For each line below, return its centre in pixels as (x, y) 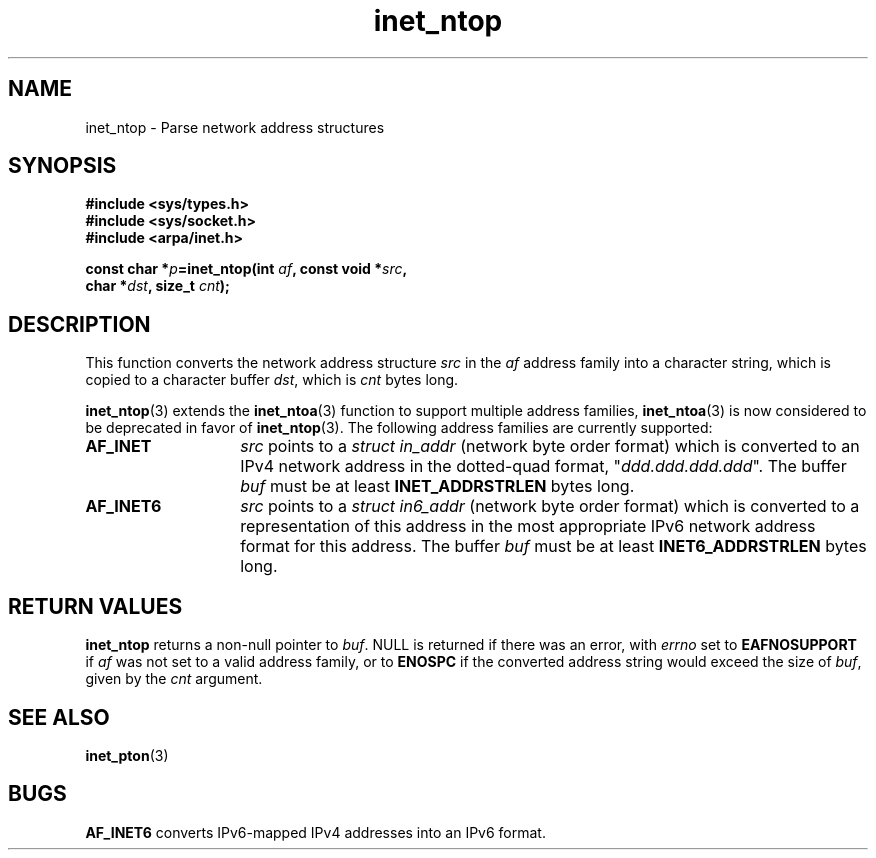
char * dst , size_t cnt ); (157, 286)
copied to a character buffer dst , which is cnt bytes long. (272, 380)
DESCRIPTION (79, 324)
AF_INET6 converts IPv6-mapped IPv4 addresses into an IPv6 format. (315, 832)
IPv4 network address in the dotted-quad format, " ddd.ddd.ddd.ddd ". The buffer (543, 466)
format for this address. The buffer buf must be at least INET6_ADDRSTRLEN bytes (553, 546)
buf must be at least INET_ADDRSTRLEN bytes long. (437, 486)
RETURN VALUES (95, 606)
